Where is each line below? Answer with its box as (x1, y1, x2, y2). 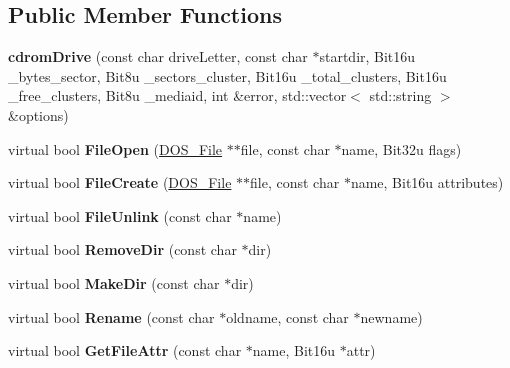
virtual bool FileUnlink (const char (8, 205, 232, 226)
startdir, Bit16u (319, 46, 416, 67)
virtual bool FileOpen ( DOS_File (8, 138, 223, 159)
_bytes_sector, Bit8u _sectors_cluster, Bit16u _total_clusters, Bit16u (8, 65, 447, 86)
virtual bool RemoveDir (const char (8, 239, 237, 260)
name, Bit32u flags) (341, 138, 462, 159)
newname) (360, 306, 423, 327)
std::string (369, 85, 432, 106)
